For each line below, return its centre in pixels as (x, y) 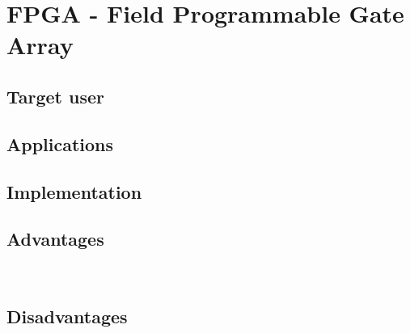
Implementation (74, 191)
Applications (60, 143)
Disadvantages (67, 316)
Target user (56, 96)
